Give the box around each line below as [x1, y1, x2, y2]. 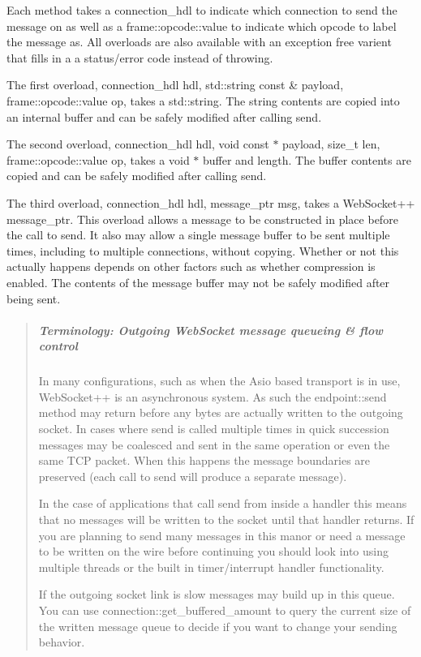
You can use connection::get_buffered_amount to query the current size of [38, 601, 411, 618]
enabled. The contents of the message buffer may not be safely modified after [6, 273, 390, 290]
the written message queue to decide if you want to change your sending [38, 617, 397, 634]
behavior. [38, 633, 85, 651]
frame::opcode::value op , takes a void [6, 151, 190, 168]
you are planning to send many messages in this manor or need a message [38, 526, 406, 543]
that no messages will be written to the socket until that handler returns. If [38, 511, 415, 527]
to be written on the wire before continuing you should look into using [38, 543, 389, 560]
